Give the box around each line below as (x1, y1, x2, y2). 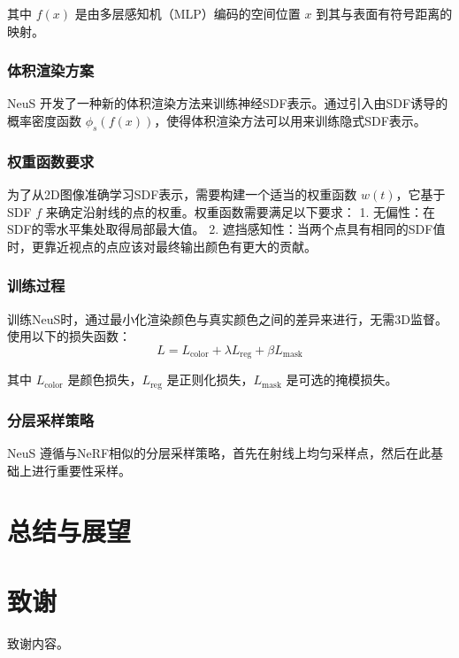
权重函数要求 (7, 150, 95, 172)
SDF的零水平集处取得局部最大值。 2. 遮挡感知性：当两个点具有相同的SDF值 (7, 220, 446, 238)
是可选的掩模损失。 (286, 370, 398, 389)
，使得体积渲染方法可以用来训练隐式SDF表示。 (154, 112, 426, 129)
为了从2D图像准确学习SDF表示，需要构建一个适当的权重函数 (7, 185, 357, 204)
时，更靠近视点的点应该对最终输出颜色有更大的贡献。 (7, 236, 317, 255)
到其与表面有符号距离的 (316, 4, 453, 22)
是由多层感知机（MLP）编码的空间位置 (74, 4, 301, 22)
